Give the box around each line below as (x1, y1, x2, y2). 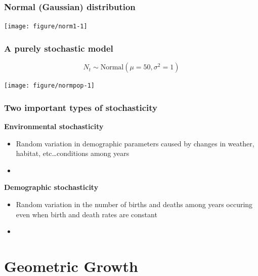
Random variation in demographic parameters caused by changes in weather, (16, 138, 254, 148)
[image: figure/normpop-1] (4, 82, 95, 90)
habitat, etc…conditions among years (16, 148, 130, 159)
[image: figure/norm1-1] (4, 23, 88, 30)
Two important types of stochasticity (4, 101, 158, 113)
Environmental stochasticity (4, 121, 104, 131)
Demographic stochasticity (4, 182, 99, 192)
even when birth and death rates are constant (16, 209, 157, 219)
